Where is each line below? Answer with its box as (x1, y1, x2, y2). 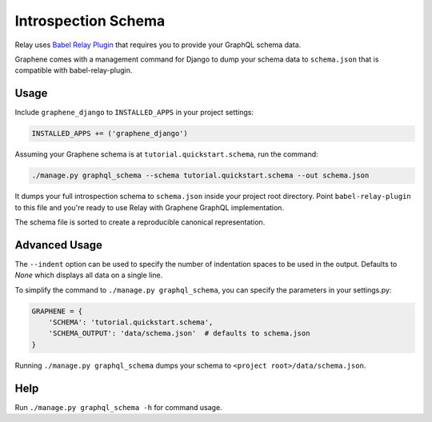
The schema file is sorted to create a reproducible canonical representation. (14, 217, 266, 227)
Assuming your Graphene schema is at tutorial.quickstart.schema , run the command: (14, 149, 319, 159)
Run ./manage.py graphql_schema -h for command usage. (14, 402, 223, 412)
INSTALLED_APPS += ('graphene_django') (31, 129, 188, 138)
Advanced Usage (14, 238, 103, 252)
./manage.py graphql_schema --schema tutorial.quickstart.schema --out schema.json (31, 171, 370, 180)
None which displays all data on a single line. (14, 270, 163, 280)
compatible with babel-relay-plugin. (14, 66, 133, 75)
